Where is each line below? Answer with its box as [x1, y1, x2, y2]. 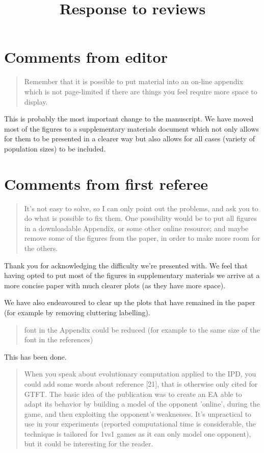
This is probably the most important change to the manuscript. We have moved [4, 113, 254, 124]
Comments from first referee [4, 173, 208, 194]
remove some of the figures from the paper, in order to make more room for [24, 233, 260, 243]
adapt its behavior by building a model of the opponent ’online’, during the [24, 398, 260, 409]
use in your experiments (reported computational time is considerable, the [24, 418, 256, 429]
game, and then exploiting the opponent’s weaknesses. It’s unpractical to [24, 408, 252, 419]
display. [24, 96, 48, 107]
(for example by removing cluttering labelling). [4, 307, 150, 317]
